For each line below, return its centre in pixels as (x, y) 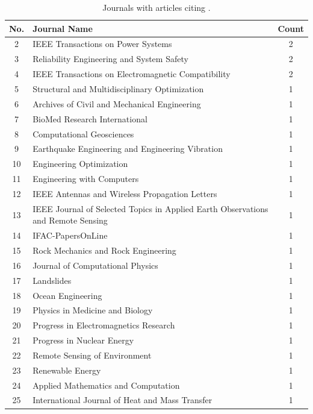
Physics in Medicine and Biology (93, 310)
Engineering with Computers (86, 179)
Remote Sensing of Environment (92, 355)
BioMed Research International (90, 118)
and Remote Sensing (70, 220)
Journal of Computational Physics (95, 265)
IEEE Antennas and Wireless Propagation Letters (125, 193)
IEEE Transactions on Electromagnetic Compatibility (132, 74)
